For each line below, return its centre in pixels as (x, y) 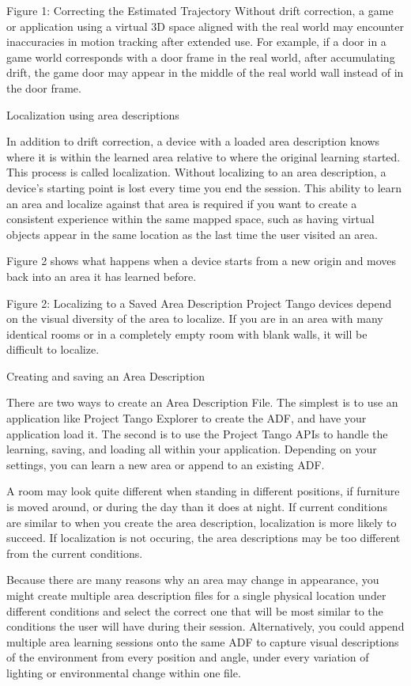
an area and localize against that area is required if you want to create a (182, 203)
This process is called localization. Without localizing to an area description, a (196, 172)
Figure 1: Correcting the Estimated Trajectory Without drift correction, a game (200, 10)
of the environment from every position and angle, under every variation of (188, 657)
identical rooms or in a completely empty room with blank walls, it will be (187, 334)
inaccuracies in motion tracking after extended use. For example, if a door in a (196, 42)
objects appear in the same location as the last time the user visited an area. (192, 234)
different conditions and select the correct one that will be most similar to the (195, 610)
